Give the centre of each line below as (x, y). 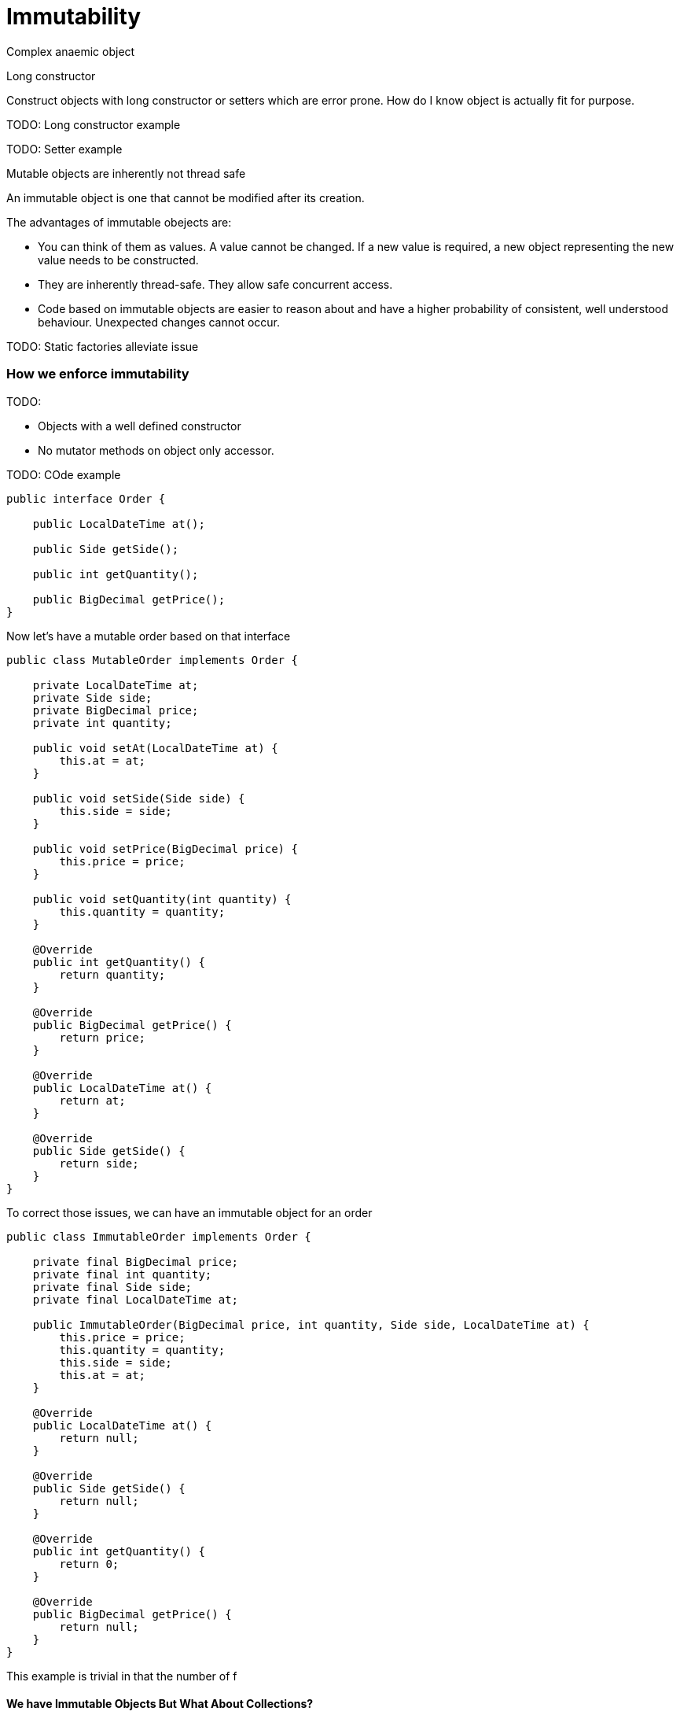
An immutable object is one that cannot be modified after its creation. (186, 197)
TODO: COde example (64, 474)
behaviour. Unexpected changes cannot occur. (159, 322)
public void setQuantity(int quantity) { (162, 899)
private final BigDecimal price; (136, 1261)
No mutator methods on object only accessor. (156, 450)
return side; (99, 1163)
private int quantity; (102, 723)
